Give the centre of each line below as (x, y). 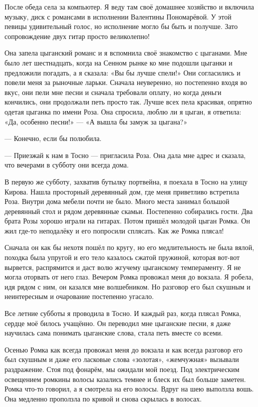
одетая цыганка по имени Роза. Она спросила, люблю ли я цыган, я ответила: (123, 111)
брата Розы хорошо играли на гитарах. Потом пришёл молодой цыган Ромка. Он (127, 221)
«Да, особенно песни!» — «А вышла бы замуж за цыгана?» (96, 121)
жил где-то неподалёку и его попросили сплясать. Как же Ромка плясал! (114, 230)
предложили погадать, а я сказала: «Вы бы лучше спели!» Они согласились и (123, 72)
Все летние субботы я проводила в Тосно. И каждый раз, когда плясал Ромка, (123, 313)
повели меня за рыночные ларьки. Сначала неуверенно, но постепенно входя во (126, 82)
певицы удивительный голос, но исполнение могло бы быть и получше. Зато (121, 26)
